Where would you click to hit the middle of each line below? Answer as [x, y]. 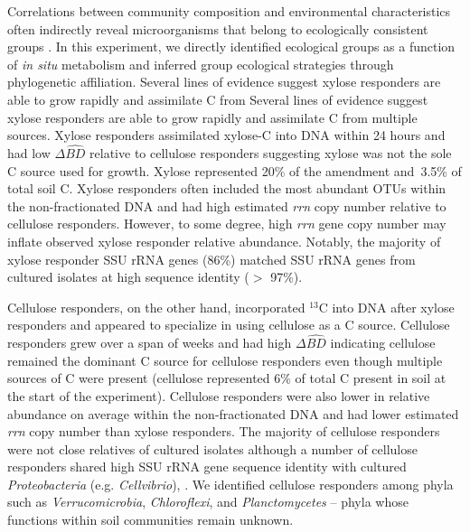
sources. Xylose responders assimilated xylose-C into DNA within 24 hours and [226, 135]
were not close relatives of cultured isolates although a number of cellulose [212, 448]
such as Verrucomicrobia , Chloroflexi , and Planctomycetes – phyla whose [208, 502]
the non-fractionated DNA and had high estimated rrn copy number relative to [227, 205]
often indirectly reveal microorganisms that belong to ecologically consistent [218, 28]
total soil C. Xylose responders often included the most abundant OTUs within [227, 188]
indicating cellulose [383, 343]
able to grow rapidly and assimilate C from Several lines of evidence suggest [218, 99]
